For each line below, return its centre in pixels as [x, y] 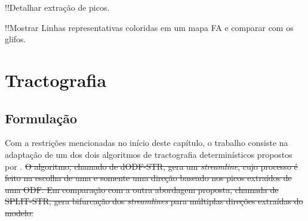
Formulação [41, 118]
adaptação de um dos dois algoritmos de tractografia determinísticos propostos [149, 154]
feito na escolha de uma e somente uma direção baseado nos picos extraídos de [148, 178]
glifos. [16, 39]
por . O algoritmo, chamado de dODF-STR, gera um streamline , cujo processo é [151, 166]
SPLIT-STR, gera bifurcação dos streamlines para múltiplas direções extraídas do [154, 201]
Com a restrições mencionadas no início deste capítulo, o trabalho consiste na [147, 143]
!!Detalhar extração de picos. [57, 7]
